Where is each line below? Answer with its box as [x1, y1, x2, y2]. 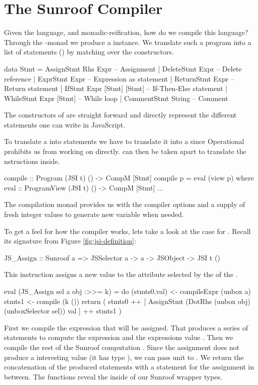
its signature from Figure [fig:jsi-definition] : [4, 235, 136, 246]
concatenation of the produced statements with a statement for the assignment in [4, 361, 254, 372]
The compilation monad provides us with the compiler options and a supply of [4, 199, 245, 209]
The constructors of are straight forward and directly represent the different [4, 109, 237, 120]
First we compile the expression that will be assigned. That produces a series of [4, 322, 248, 332]
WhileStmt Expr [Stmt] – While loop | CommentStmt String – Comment [4, 92, 228, 103]
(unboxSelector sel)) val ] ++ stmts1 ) [4, 305, 122, 316]
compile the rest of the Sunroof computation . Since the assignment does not [4, 341, 239, 352]
